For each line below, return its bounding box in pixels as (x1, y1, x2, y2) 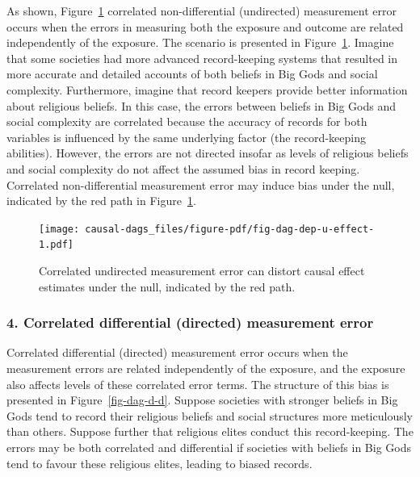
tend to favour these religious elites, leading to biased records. (6, 454, 313, 471)
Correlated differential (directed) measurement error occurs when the (6, 344, 348, 361)
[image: (39, 223, 80, 235)
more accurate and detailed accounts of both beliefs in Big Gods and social (6, 65, 378, 82)
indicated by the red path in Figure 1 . (6, 192, 196, 209)
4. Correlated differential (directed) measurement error (6, 312, 374, 333)
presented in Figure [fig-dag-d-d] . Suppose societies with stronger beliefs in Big (6, 391, 398, 408)
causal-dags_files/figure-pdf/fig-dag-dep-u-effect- (85, 223, 375, 235)
